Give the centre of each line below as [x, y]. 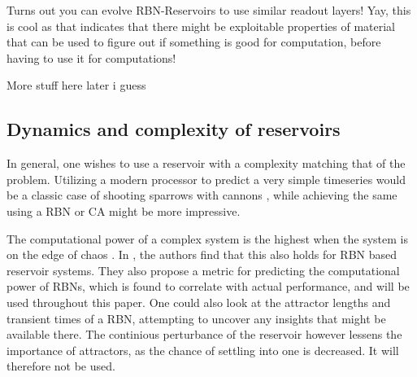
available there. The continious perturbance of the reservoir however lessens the [204, 334]
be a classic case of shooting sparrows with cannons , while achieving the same [202, 195]
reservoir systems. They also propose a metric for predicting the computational [203, 270]
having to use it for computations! [91, 57]
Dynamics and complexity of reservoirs [174, 129]
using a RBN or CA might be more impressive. [124, 210]
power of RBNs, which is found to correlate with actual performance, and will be [208, 286]
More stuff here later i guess [76, 85]
